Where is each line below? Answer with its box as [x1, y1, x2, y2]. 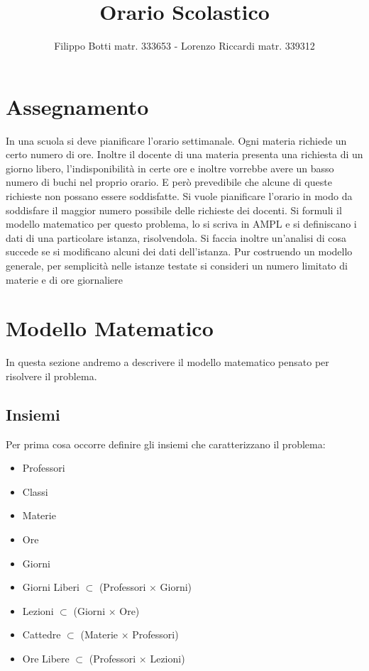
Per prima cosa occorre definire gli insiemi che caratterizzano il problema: [6, 436, 326, 451]
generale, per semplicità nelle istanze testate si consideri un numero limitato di [6, 258, 348, 272]
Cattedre [22, 627, 61, 642]
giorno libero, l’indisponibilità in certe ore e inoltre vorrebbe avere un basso [6, 160, 334, 175]
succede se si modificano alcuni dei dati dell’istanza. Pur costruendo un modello [6, 244, 353, 259]
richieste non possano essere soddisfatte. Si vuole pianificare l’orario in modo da [6, 189, 353, 204]
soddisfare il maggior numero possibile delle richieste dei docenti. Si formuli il [6, 202, 342, 217]
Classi [22, 484, 48, 499]
